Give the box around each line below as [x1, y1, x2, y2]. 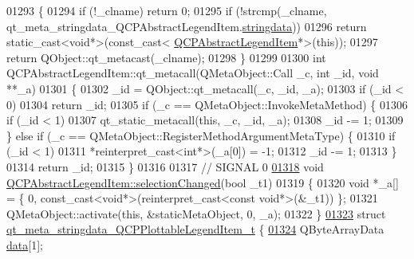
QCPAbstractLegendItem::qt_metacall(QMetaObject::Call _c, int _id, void [6, 65, 379, 81]
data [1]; [6, 236, 43, 253]
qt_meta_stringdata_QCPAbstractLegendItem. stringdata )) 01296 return [6, 18, 367, 34]
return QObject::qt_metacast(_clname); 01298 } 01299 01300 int [6, 49, 326, 65]
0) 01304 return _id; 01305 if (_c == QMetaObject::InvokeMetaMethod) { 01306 [6, 96, 408, 112]
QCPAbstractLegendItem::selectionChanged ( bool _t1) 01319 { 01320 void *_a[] [6, 174, 399, 190]
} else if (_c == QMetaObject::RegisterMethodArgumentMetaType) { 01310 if [6, 127, 396, 143]
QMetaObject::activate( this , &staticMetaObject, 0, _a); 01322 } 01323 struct [6, 205, 386, 222]
